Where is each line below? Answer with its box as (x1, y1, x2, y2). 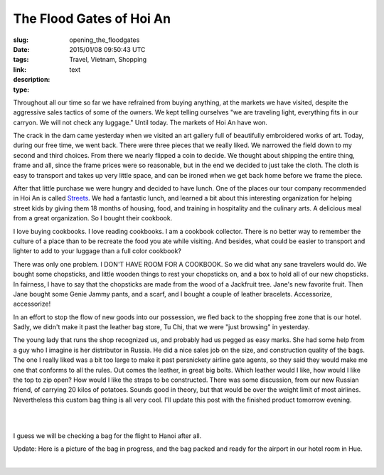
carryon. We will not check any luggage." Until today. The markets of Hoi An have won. (13, 118, 268, 127)
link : (13, 65, 27, 74)
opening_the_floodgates (69, 36, 140, 44)
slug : (13, 36, 28, 44)
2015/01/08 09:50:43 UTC (69, 45, 146, 53)
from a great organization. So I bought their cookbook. (13, 214, 173, 223)
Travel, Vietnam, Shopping (69, 55, 147, 64)
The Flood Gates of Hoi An (13, 11, 171, 26)
